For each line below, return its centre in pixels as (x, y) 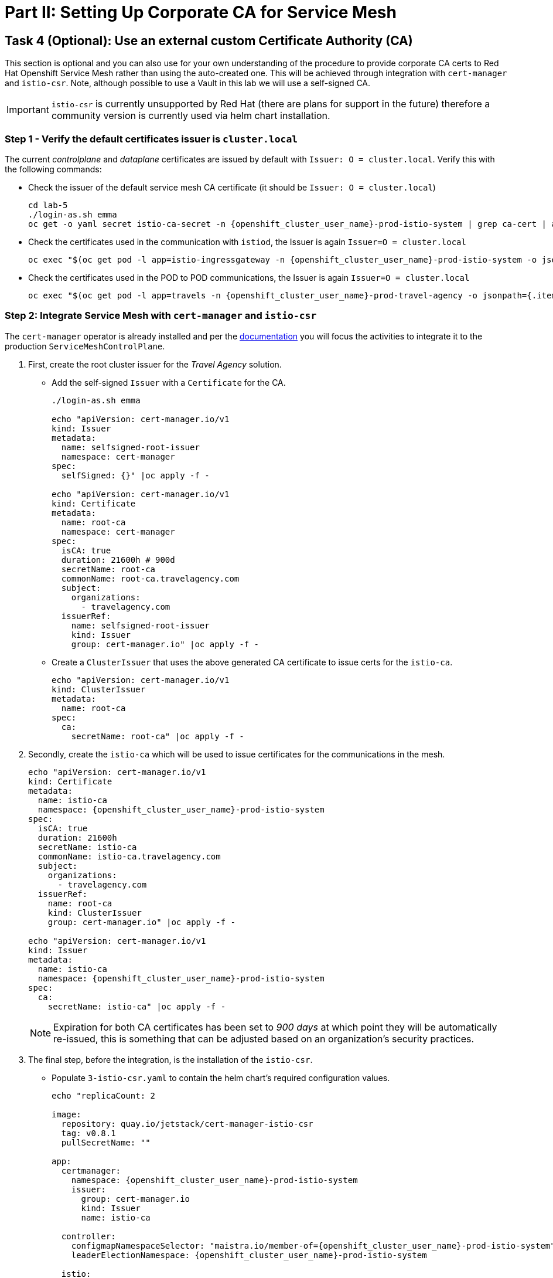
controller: (88, 1236)
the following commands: (53, 169)
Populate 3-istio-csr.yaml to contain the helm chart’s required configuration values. (221, 1078)
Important (28, 110)
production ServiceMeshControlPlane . (85, 346)
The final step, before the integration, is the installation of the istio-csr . (170, 1059)
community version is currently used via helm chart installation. (191, 116)
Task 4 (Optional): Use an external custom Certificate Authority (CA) (209, 40)
